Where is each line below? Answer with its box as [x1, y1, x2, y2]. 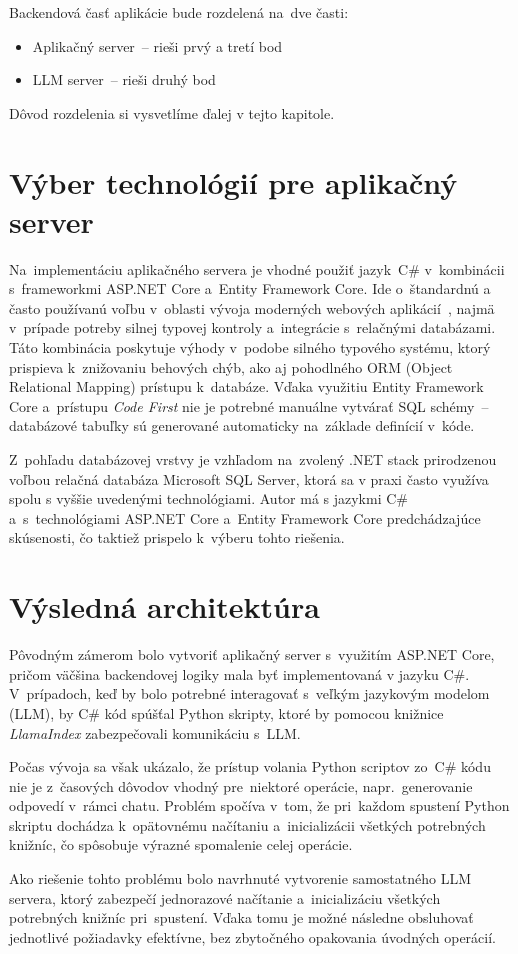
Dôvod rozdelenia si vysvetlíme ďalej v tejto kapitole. [9, 102, 335, 123]
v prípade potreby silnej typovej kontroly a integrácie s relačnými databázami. [9, 317, 496, 338]
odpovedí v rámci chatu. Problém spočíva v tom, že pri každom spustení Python [9, 795, 510, 816]
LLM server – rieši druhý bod [32, 69, 216, 90]
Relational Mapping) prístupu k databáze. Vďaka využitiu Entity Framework [9, 376, 484, 397]
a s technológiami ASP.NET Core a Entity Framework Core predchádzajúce [9, 507, 481, 528]
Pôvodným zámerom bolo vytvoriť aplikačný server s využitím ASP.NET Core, [9, 644, 495, 665]
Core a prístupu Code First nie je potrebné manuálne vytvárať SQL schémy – [9, 395, 489, 416]
